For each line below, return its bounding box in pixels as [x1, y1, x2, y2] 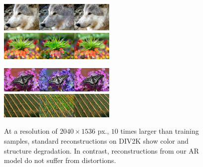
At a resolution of [4, 126, 58, 136]
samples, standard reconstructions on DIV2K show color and [4, 135, 189, 146]
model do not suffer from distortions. [4, 155, 116, 166]
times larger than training [120, 126, 199, 136]
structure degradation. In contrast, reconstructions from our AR [4, 145, 199, 156]
